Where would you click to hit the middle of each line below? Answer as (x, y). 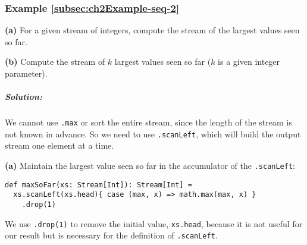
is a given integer (249, 62)
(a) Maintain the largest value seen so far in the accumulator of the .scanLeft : (150, 166)
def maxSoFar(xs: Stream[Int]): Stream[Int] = (98, 185)
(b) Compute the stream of (55, 62)
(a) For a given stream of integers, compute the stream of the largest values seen (152, 30)
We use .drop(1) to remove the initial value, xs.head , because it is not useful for (154, 223)
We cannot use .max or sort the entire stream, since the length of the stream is (148, 122)
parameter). (26, 73)
